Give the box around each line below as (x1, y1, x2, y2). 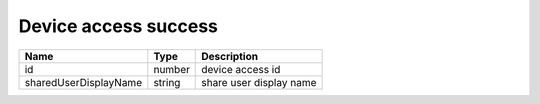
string (153, 75, 181, 89)
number (153, 62, 190, 76)
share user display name (201, 75, 317, 89)
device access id (201, 62, 281, 76)
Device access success (18, 15, 219, 37)
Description (201, 49, 259, 63)
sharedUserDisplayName (24, 75, 143, 89)
